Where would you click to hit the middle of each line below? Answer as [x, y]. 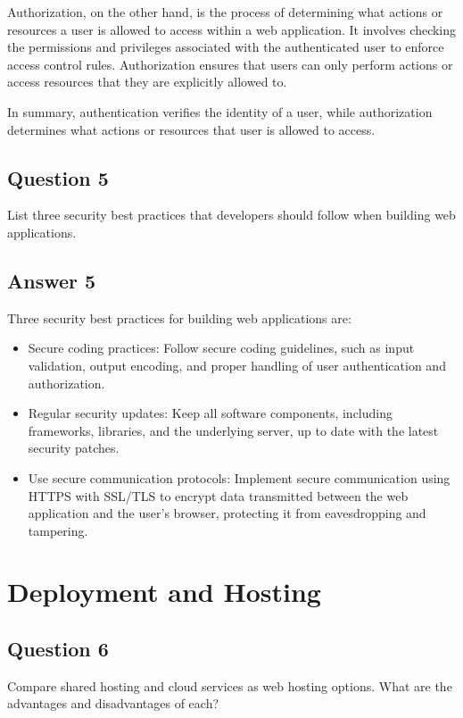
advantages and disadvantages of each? [113, 703]
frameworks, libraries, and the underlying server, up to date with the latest [233, 430]
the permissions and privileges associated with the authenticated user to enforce [226, 47]
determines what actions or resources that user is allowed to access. [191, 129]
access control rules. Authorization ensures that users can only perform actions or [230, 64]
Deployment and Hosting [164, 592]
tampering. [58, 530]
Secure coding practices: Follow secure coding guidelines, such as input [221, 348]
